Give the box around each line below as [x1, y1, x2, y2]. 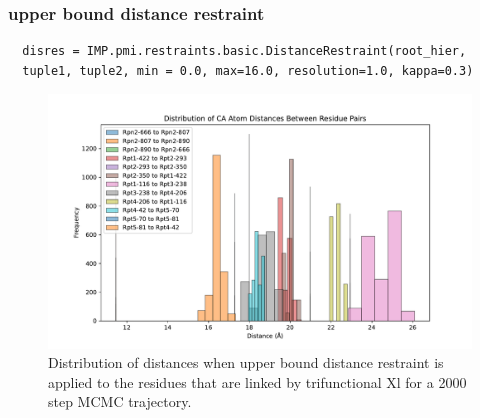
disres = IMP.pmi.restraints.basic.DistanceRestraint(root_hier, [22, 44, 467, 59]
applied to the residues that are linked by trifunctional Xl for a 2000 [48, 371, 467, 392]
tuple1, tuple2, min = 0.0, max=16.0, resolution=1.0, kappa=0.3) [22, 63, 474, 78]
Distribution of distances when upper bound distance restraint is [48, 352, 444, 373]
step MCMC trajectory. [48, 391, 192, 412]
